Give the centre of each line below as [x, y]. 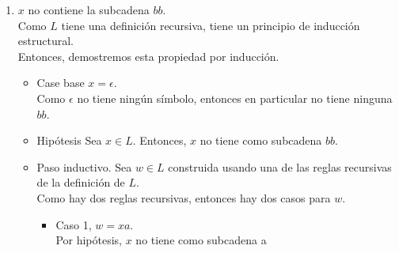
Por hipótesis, [89, 240]
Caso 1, [74, 224]
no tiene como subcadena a [201, 240]
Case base [61, 83]
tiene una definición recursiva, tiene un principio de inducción [211, 25]
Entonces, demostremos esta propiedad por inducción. [148, 56]
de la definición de [81, 182]
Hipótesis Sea [69, 140]
